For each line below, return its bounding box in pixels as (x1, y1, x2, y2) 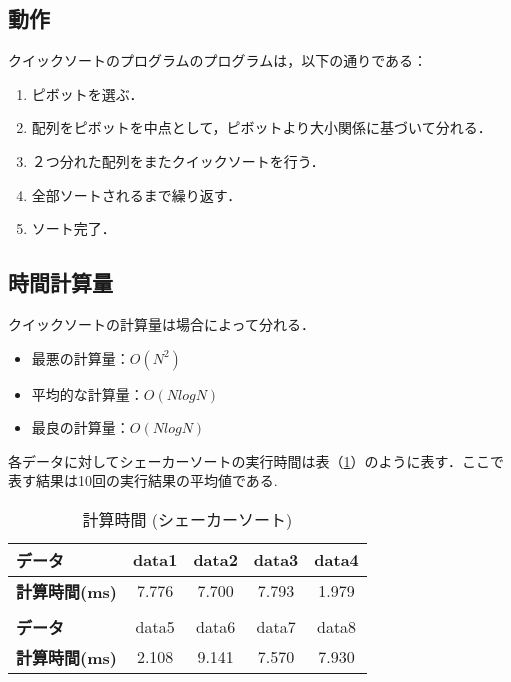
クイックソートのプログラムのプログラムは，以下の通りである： (8, 50, 428, 71)
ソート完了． (31, 218, 116, 239)
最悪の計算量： (31, 347, 130, 368)
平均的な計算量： (31, 383, 144, 404)
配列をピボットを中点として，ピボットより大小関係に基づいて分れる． (31, 117, 492, 138)
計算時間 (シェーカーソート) (82, 507, 293, 531)
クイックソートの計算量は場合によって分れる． (8, 313, 315, 334)
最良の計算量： (31, 417, 130, 438)
